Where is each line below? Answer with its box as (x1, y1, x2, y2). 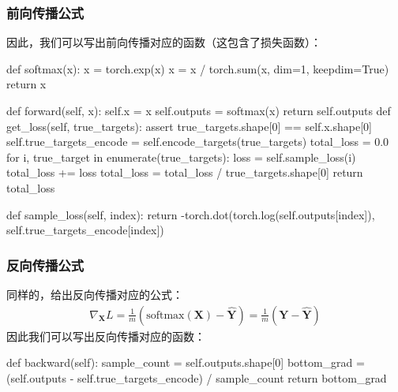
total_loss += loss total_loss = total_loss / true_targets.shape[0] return (6, 164, 363, 181)
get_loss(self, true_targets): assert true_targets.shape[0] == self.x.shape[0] (6, 118, 372, 134)
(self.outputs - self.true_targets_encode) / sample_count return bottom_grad (6, 369, 387, 386)
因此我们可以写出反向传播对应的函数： (6, 327, 205, 344)
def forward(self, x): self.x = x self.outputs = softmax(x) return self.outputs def (6, 103, 391, 118)
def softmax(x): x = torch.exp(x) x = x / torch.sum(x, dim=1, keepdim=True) (6, 60, 389, 77)
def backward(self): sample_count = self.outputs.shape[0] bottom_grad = (6, 354, 365, 371)
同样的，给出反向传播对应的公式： (6, 286, 183, 302)
